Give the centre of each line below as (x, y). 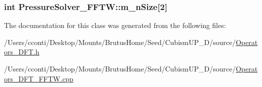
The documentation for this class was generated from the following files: (115, 25)
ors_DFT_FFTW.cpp (39, 78)
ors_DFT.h (22, 52)
